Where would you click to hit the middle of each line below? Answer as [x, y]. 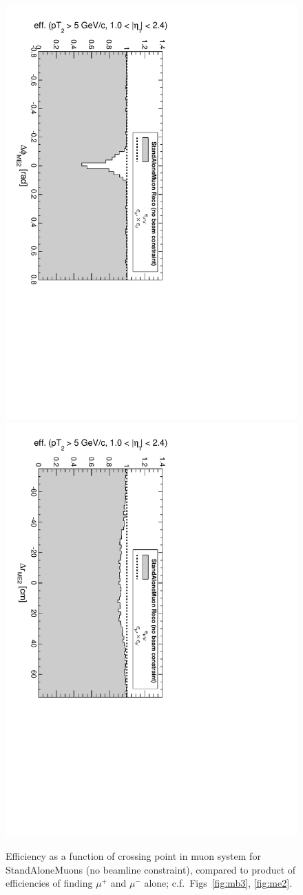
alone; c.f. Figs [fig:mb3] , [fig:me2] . [218, 883]
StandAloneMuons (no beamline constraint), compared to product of [151, 869]
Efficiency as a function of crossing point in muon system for [133, 856]
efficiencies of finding [49, 883]
